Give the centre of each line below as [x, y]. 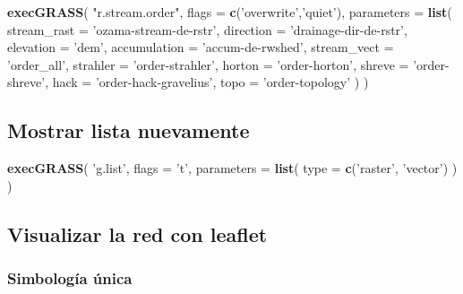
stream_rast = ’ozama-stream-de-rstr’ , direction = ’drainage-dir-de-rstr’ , [207, 29]
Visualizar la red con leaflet [137, 233]
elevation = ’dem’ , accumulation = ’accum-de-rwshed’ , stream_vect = [201, 47]
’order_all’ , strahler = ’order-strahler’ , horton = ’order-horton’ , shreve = [208, 64]
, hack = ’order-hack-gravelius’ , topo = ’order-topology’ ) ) [207, 82]
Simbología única [70, 278]
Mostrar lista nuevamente [129, 130]
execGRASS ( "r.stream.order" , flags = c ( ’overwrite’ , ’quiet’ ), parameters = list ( [230, 12]
